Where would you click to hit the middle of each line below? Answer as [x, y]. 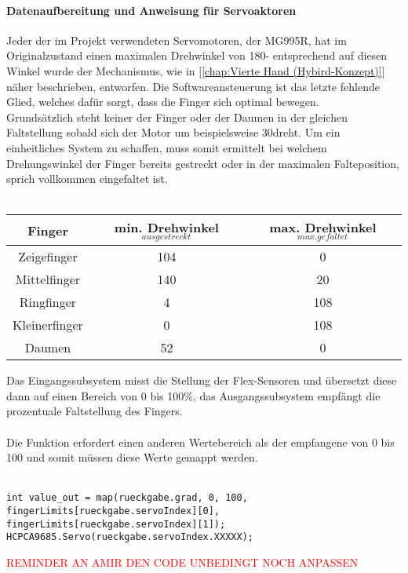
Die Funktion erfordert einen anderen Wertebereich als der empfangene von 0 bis [200, 442]
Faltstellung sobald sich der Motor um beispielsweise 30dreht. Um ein [173, 132]
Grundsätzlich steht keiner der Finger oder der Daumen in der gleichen [177, 117]
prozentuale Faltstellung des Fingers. [95, 411]
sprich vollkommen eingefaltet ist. [87, 179]
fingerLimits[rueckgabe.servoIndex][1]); [116, 524]
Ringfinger [48, 302]
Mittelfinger [48, 279]
